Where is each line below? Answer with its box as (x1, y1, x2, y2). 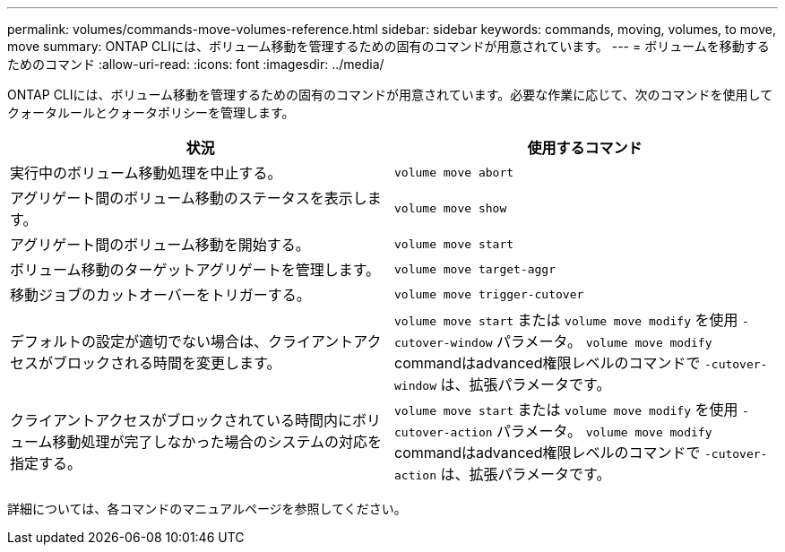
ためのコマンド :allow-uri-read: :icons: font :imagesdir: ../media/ (7, 56, 384, 72)
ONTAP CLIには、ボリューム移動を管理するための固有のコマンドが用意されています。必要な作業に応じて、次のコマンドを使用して (7, 87, 773, 102)
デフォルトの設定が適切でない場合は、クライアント (10, 332, 354, 350)
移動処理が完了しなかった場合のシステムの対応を (52, 433, 383, 451)
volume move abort (394, 165, 514, 179)
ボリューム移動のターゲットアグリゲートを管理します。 (10, 261, 381, 279)
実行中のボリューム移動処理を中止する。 (10, 164, 282, 182)
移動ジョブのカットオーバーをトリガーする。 (10, 286, 311, 304)
